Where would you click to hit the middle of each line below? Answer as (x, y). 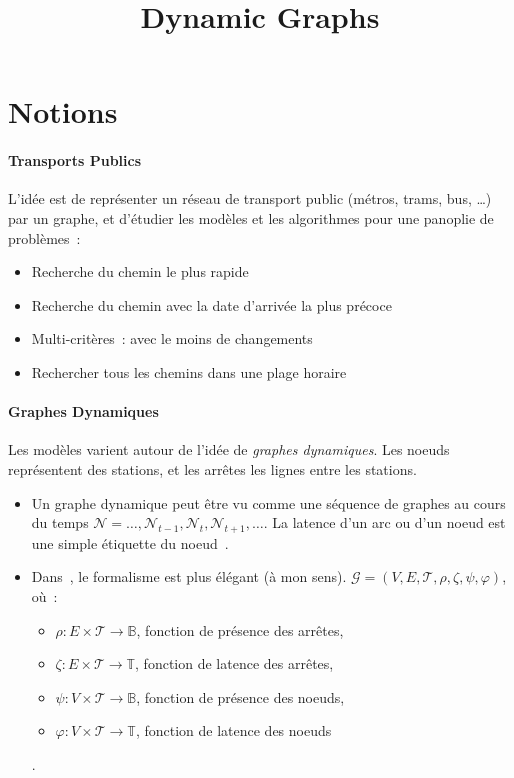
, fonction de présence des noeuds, (240, 696)
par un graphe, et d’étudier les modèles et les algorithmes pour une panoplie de (251, 217)
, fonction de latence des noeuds (233, 730)
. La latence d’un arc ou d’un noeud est (384, 522)
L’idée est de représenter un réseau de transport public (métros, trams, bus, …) (250, 198)
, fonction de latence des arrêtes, (234, 663)
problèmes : (44, 237)
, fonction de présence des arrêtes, (240, 629)
